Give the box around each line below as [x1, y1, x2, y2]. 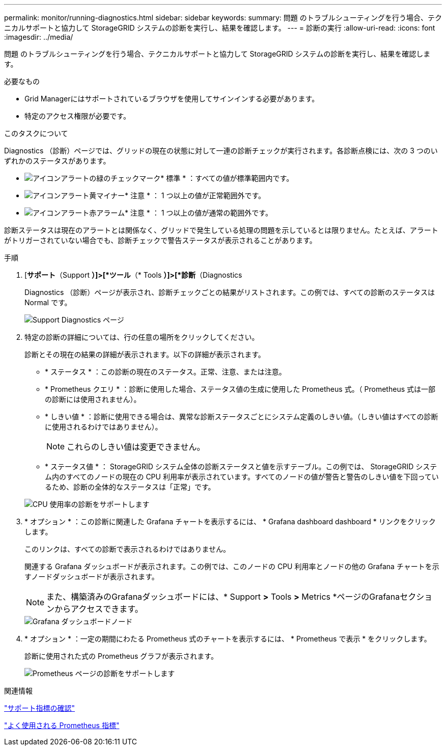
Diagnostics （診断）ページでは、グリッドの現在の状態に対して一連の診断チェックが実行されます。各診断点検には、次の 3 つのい [4, 146, 438, 155]
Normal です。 [24, 298, 72, 307]
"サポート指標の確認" [4, 704, 75, 712]
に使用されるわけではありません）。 [45, 422, 162, 431]
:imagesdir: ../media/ [4, 33, 73, 41]
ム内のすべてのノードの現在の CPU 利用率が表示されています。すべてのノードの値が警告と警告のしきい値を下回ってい [45, 472, 439, 481]
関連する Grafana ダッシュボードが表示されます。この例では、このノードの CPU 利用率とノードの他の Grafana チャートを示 [24, 562, 439, 571]
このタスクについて [4, 129, 68, 138]
